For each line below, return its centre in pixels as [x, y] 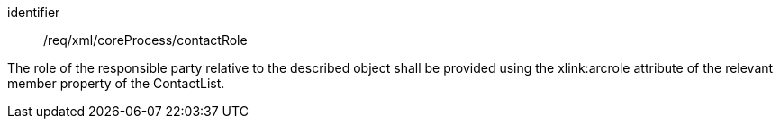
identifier [34, 12]
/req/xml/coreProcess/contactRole [145, 40]
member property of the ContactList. [116, 83]
